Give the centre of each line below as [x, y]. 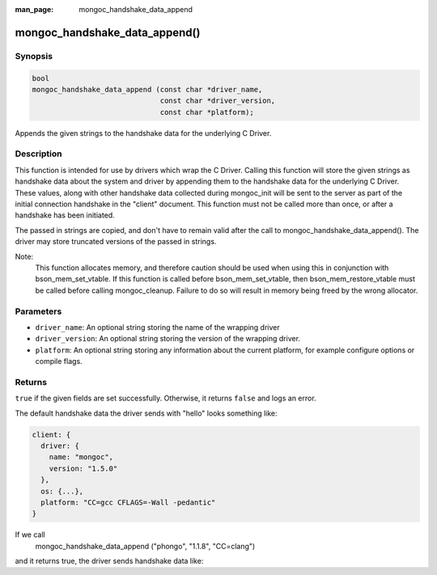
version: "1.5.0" [83, 468]
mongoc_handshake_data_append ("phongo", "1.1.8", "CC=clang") [145, 546]
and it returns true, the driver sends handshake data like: [109, 561]
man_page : [34, 9]
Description [38, 154]
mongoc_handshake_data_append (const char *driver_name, [147, 89]
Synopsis [34, 56]
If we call [30, 535]
